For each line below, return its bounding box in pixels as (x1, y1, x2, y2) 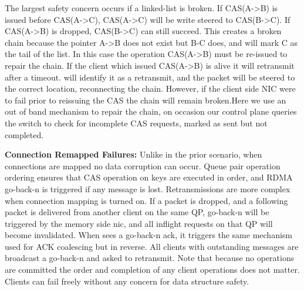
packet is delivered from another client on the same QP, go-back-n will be (5, 206, 269, 218)
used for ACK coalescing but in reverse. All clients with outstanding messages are (5, 240, 299, 252)
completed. (5, 128, 44, 141)
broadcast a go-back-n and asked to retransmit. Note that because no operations (5, 252, 295, 264)
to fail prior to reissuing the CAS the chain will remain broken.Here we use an (5, 93, 286, 106)
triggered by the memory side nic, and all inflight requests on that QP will (5, 217, 273, 229)
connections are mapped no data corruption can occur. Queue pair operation (5, 159, 281, 172)
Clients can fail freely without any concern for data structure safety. (5, 275, 249, 287)
